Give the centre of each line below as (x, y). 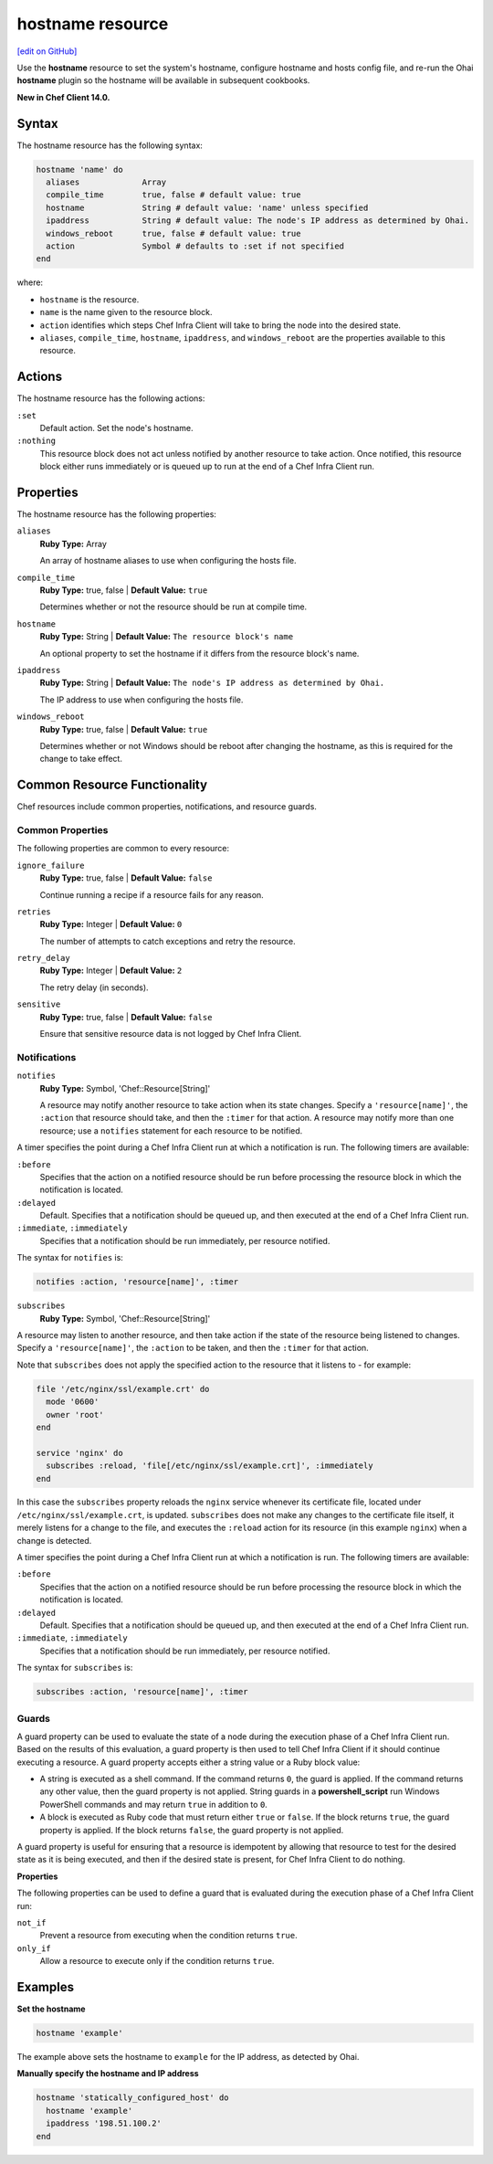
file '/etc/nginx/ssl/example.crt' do (123, 1389)
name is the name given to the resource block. (126, 312)
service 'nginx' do (79, 1453)
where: (30, 282)
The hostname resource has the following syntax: (110, 145)
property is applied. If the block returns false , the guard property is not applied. (192, 1830)
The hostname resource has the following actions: (111, 398)
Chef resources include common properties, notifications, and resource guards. (167, 807)
